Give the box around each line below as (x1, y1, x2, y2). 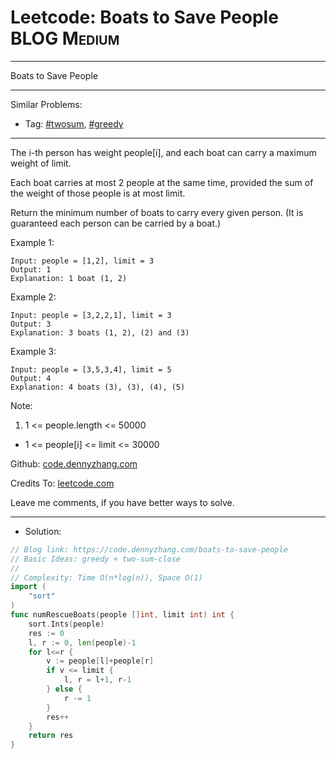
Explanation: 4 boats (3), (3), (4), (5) (10, 382, 186, 392)
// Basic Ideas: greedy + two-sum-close (10, 554, 182, 564)
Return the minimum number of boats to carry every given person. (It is (10, 206, 304, 218)
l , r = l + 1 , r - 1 (63, 675, 132, 685)
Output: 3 (10, 319, 52, 329)
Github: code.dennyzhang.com (10, 457, 138, 470)
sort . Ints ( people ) (28, 619, 105, 629)
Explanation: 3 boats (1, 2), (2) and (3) (10, 327, 190, 338)
